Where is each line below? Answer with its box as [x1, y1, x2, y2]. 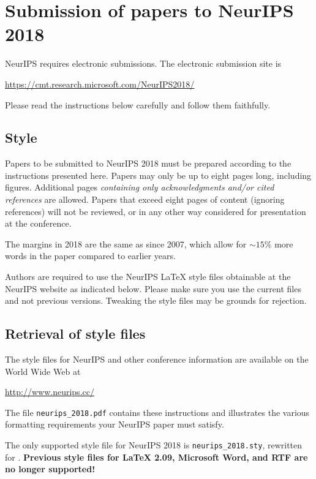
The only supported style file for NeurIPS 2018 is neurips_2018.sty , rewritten [5, 439, 303, 451]
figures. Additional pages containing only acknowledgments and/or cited [5, 181, 274, 194]
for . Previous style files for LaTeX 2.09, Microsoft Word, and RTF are [5, 450, 308, 463]
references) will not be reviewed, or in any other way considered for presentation [5, 205, 306, 217]
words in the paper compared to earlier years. [5, 249, 176, 262]
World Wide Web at [5, 364, 81, 377]
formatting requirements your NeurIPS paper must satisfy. [5, 418, 224, 431]
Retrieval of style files [5, 324, 146, 343]
